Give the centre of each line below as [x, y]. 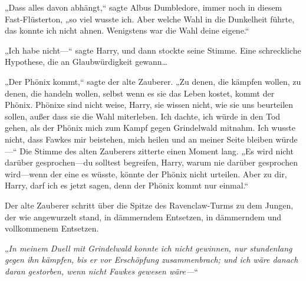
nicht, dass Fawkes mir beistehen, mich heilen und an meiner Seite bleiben [139, 139]
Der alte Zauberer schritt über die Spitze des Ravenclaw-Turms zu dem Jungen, [149, 205]
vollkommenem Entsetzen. [52, 228]
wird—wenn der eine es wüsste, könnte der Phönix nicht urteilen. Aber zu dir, [146, 173]
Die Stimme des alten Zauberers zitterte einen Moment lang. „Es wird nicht [157, 151]
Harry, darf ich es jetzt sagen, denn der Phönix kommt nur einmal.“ [127, 185]
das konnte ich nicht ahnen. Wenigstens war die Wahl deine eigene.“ [127, 30]
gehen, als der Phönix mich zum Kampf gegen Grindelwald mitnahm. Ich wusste [150, 128]
